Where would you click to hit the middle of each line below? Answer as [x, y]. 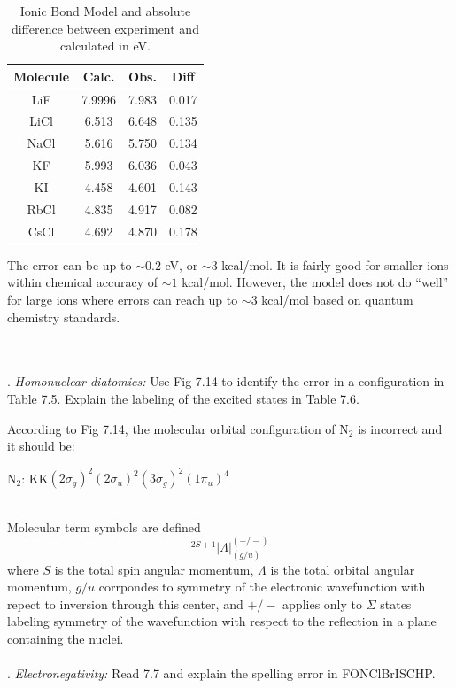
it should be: [41, 446]
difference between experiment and [105, 28]
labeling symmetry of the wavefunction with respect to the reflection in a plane [222, 621]
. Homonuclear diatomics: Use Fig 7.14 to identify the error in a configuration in [226, 381]
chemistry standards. [64, 317]
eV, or [182, 264]
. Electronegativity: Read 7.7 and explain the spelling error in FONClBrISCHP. [221, 673]
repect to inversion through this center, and [125, 603]
